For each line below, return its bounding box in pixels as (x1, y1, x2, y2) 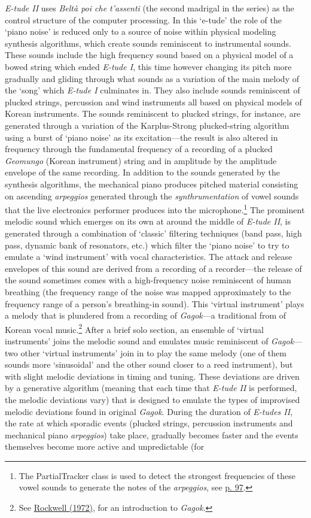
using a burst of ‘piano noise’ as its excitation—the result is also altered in (5, 131, 278, 143)
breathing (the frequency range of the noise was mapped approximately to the (5, 285, 291, 298)
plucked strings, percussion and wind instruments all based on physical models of (5, 95, 302, 108)
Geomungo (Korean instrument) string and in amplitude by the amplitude (5, 154, 277, 166)
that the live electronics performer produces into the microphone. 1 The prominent (5, 202, 305, 216)
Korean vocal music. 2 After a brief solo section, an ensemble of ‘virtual (5, 321, 264, 335)
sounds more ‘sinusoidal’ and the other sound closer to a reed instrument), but (5, 358, 293, 371)
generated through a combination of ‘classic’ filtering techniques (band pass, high (5, 226, 302, 239)
